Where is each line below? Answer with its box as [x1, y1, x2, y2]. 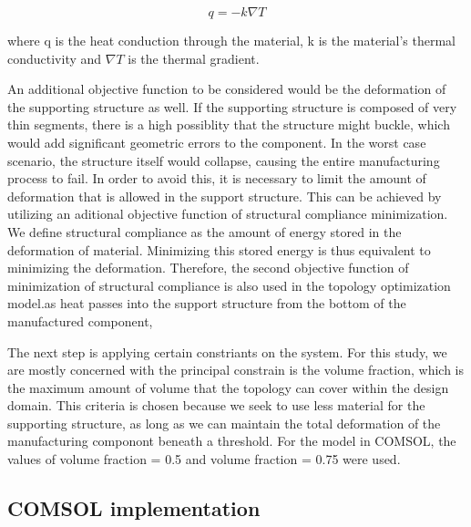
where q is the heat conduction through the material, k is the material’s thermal [7, 31, 456, 49]
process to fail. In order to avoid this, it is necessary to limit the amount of [7, 169, 426, 188]
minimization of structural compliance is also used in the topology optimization [7, 275, 451, 294]
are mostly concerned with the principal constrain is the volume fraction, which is [7, 360, 465, 379]
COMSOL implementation [7, 494, 261, 522]
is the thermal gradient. [128, 48, 260, 67]
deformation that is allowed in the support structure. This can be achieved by [7, 186, 442, 205]
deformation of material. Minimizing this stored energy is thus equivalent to [7, 240, 431, 259]
